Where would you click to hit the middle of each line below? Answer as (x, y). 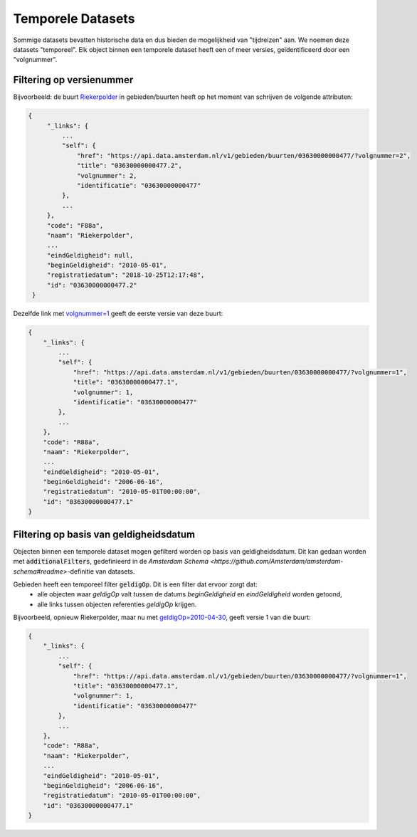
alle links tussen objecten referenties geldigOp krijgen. (117, 604)
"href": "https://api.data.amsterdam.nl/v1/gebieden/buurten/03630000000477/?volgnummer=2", (244, 156)
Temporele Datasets (74, 19)
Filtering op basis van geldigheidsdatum (104, 534)
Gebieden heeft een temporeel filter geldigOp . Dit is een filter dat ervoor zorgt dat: (135, 584)
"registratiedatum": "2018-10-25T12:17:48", (126, 275)
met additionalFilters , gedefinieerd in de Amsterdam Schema (111, 562)
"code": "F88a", (75, 225)
